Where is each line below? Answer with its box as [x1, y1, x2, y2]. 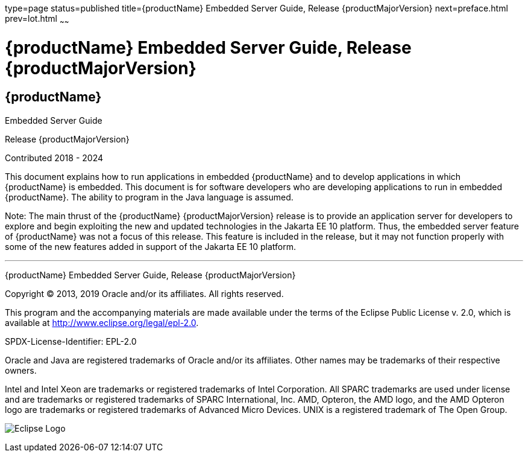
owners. [5, 365, 37, 376]
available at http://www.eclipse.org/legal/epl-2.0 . [5, 317, 199, 328]
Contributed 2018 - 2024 [5, 152, 104, 163]
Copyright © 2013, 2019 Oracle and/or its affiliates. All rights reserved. [5, 288, 284, 299]
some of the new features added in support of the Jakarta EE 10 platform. [5, 241, 297, 252]
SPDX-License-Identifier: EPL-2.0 [5, 336, 137, 347]
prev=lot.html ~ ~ [5, 13, 69, 26]
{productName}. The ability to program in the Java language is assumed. [5, 191, 294, 202]
